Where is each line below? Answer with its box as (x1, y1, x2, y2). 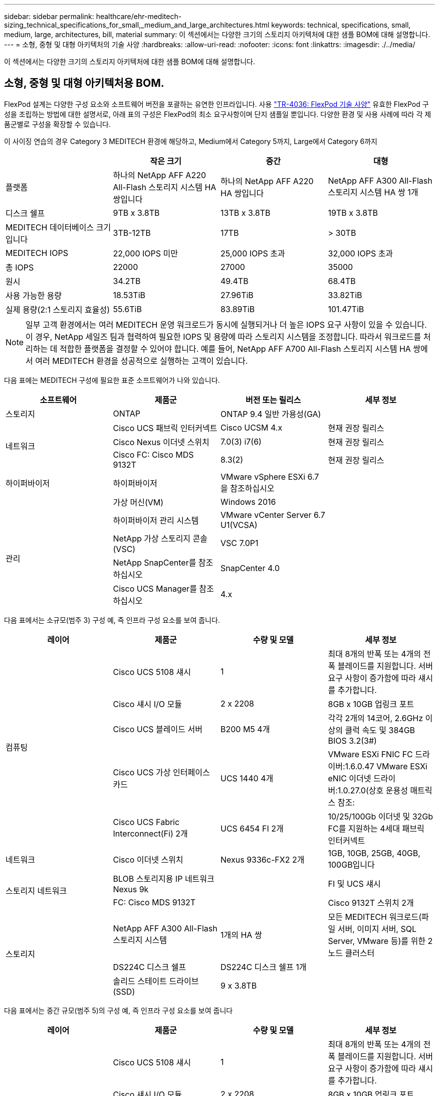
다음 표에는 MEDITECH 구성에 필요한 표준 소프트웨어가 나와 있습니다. (4, 375, 220, 384)
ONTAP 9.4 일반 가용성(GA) (221, 408, 321, 419)
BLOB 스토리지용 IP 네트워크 (113, 873, 214, 884)
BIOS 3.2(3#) (328, 735, 377, 746)
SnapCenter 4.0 (221, 563, 280, 573)
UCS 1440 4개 (221, 773, 274, 783)
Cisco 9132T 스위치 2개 (328, 897, 414, 908)
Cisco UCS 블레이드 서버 (113, 724, 202, 734)
